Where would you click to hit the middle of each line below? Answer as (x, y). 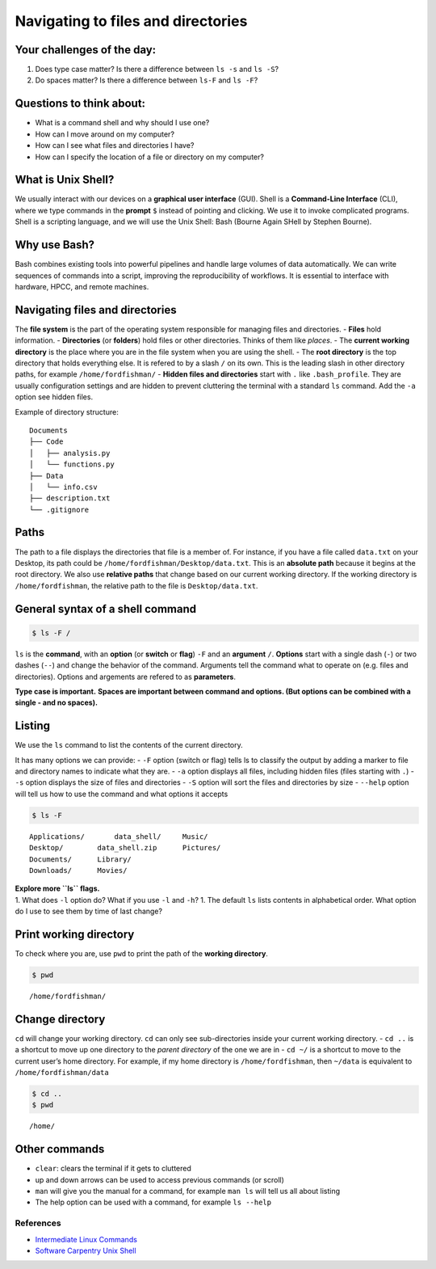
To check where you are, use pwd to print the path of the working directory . (141, 953)
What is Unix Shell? (65, 180)
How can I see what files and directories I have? (115, 145)
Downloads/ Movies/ (78, 870)
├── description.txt (70, 498)
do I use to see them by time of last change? (89, 911)
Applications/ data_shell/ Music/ (119, 836)
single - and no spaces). (57, 702)
